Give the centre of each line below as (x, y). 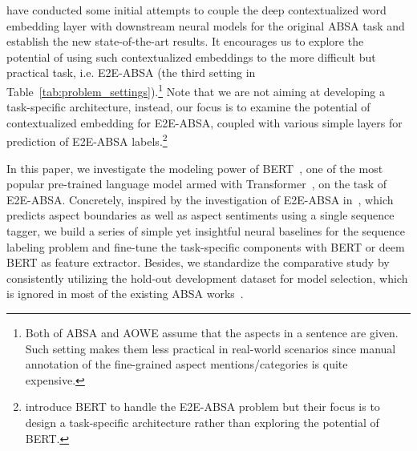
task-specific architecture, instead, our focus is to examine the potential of (188, 107)
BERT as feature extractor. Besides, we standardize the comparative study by (198, 262)
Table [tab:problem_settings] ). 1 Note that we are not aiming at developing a (196, 90)
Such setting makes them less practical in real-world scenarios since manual (211, 348)
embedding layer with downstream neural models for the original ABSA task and (206, 25)
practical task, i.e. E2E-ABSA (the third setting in (131, 72)
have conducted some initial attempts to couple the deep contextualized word (196, 10)
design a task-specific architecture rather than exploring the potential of (202, 422)
